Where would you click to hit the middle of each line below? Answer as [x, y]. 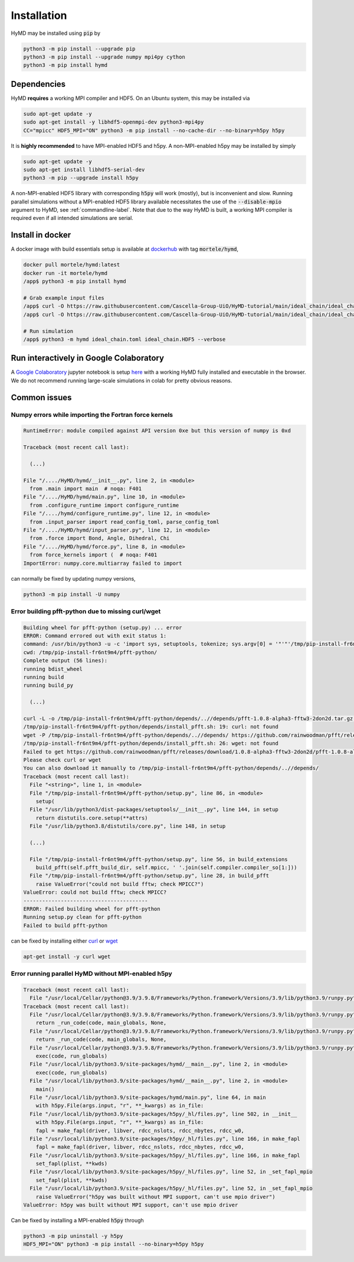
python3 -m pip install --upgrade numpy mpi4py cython [104, 57]
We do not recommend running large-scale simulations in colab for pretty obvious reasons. [122, 380]
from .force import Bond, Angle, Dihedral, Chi [100, 538]
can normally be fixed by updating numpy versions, [73, 578]
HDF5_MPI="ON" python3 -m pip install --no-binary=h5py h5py [114, 1244]
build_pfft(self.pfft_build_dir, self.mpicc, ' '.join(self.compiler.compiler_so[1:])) [166, 868]
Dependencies [38, 84]
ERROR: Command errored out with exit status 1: [95, 636]
